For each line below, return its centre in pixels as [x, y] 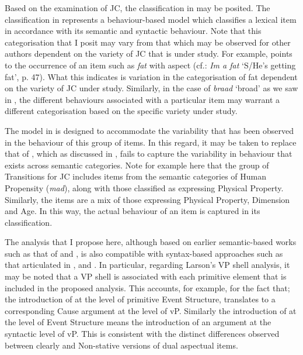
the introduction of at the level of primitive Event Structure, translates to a [140, 299]
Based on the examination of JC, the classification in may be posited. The [137, 8]
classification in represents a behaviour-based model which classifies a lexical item [151, 19]
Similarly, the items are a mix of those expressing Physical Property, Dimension [147, 199]
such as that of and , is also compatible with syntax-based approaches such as [144, 253]
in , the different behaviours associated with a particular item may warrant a [142, 99]
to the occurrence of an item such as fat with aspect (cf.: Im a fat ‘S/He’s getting [150, 65]
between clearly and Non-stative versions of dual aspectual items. [121, 345]
